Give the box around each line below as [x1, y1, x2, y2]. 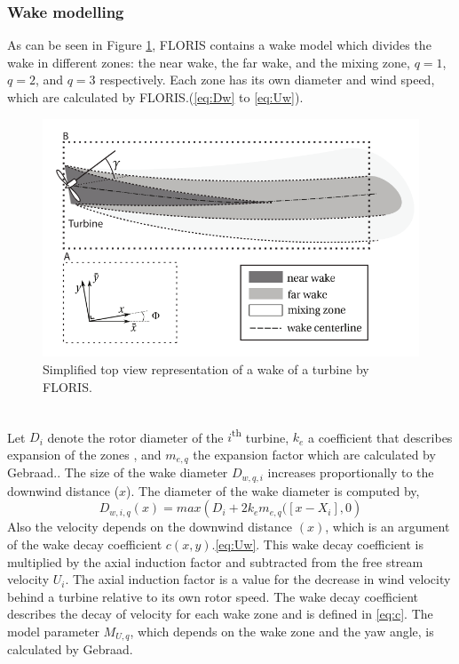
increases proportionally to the [267, 463, 434, 482]
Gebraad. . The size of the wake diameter [7, 463, 228, 482]
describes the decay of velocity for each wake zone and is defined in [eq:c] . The [7, 604, 433, 623]
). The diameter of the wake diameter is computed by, [126, 481, 420, 500]
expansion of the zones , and [7, 444, 162, 463]
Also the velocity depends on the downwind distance [7, 517, 293, 536]
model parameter [7, 622, 99, 641]
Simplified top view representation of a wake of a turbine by [43, 359, 369, 378]
